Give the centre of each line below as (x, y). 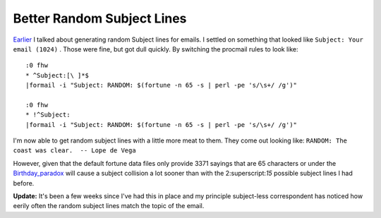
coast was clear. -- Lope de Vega (75, 151)
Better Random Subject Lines (100, 18)
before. (24, 183)
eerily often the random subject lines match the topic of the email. (109, 206)
